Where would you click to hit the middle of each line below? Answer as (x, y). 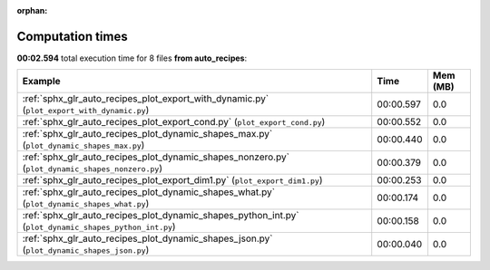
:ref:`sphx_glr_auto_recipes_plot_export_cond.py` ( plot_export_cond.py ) (174, 122)
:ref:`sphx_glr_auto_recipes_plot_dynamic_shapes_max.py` (147, 134)
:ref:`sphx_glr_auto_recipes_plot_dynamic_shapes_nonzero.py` (156, 157)
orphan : (32, 10)
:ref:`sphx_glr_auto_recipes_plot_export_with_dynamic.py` (146, 99)
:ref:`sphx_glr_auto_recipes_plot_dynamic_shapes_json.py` (147, 238)
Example (41, 82)
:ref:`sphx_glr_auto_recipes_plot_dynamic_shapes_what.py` (149, 192)
